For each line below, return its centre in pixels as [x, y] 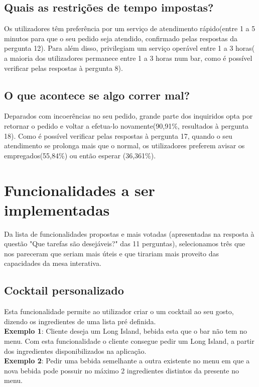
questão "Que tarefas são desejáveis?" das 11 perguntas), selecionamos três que [125, 244]
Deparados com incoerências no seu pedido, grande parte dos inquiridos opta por [128, 116]
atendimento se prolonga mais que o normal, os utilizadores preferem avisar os [124, 146]
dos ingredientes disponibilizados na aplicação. [75, 351]
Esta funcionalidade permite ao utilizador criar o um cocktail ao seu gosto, [119, 311]
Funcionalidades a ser [80, 190]
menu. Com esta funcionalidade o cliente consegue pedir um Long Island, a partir [129, 341]
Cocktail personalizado [64, 290]
